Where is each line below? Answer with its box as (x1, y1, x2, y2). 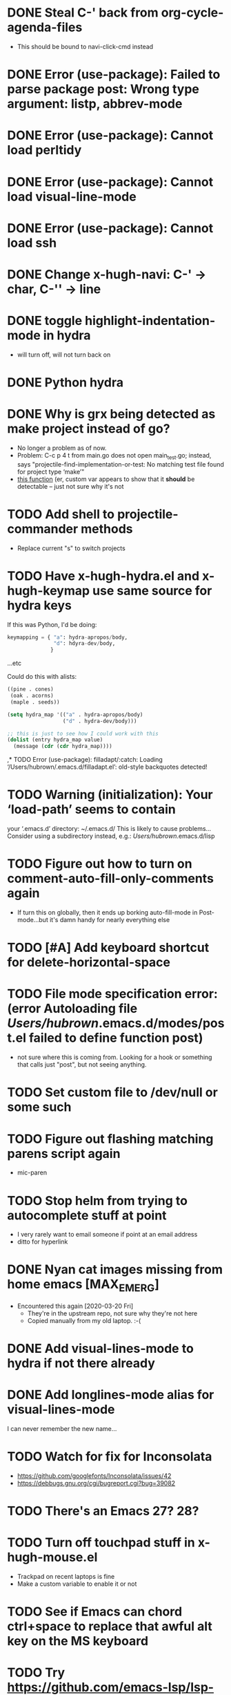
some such (7, 1099, 72, 1115)
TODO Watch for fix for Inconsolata (7, 1449, 212, 1465)
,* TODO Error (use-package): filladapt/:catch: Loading (7, 756, 163, 764)
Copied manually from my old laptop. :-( (27, 1316, 141, 1324)
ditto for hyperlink (17, 1237, 68, 1246)
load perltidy (7, 142, 82, 158)
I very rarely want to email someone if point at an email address (17, 1230, 198, 1239)
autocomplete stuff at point (7, 1208, 167, 1223)
